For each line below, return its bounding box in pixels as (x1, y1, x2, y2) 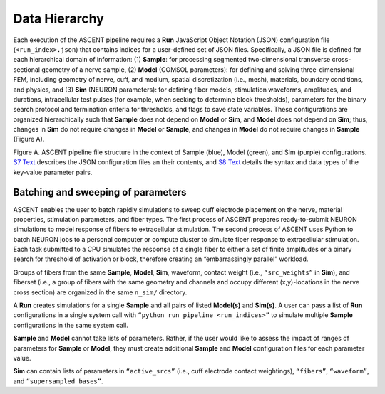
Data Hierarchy (13, 11, 105, 26)
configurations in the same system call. (13, 321, 128, 329)
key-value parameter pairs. (13, 168, 93, 176)
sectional (13, 65, 41, 74)
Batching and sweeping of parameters (13, 186, 187, 198)
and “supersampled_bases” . (13, 377, 103, 385)
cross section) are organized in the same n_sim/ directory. (13, 288, 188, 297)
